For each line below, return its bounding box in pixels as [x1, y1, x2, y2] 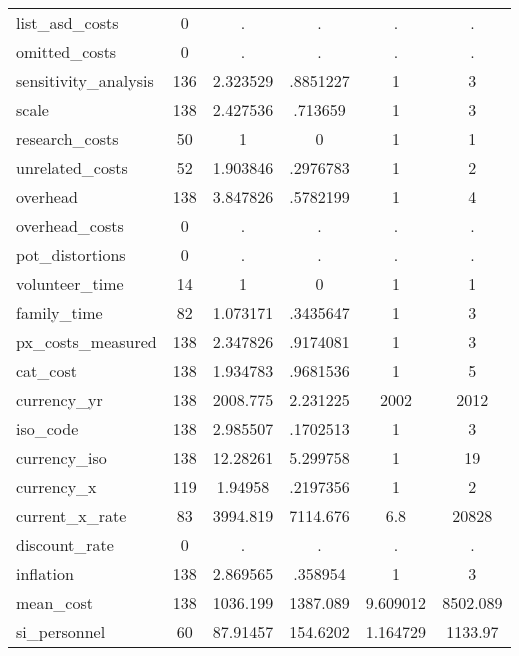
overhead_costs [16, 214, 124, 237]
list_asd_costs [16, 11, 119, 34]
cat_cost [16, 359, 77, 382]
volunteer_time [16, 272, 124, 295]
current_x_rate [16, 504, 127, 527]
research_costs [16, 127, 119, 150]
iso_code [16, 417, 79, 440]
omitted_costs [16, 40, 117, 63]
